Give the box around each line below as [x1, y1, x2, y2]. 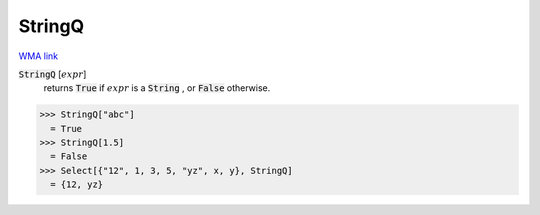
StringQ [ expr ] [18, 68, 87, 80]
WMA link [18, 50, 59, 62]
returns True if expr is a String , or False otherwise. [43, 82, 271, 94]
